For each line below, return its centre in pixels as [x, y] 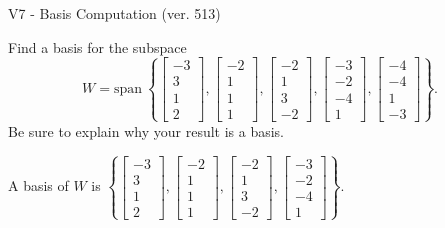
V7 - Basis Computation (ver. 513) [114, 13]
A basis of [38, 185]
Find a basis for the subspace [97, 46]
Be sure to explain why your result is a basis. [146, 130]
